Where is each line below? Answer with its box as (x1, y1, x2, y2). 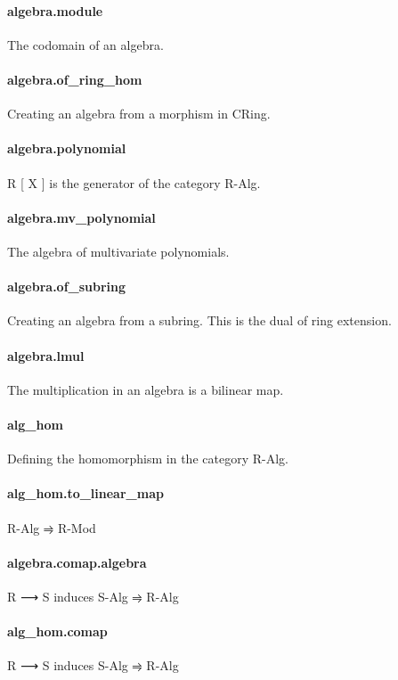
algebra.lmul (7, 346, 85, 365)
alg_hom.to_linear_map (7, 484, 164, 503)
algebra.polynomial (7, 139, 126, 158)
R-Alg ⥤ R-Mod (7, 518, 96, 537)
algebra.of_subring (7, 277, 126, 296)
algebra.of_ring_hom (7, 70, 142, 88)
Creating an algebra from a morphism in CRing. (7, 104, 271, 123)
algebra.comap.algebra (7, 553, 147, 571)
